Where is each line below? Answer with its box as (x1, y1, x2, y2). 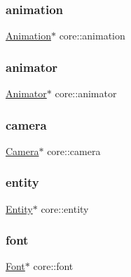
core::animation (59, 28, 125, 43)
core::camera (47, 143, 101, 158)
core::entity (41, 201, 89, 216)
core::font (33, 259, 74, 273)
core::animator (55, 86, 117, 101)
